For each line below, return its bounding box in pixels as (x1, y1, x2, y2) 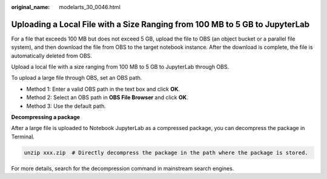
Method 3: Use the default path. (26, 102, 106, 109)
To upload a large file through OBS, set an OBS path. (11, 74, 142, 82)
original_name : (11, 4, 50, 10)
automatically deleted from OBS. (11, 52, 92, 59)
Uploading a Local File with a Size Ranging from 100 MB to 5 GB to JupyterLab (11, 19, 310, 30)
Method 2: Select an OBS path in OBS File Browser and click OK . (26, 94, 188, 101)
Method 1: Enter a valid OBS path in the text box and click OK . (26, 85, 180, 93)
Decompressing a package (11, 114, 81, 121)
